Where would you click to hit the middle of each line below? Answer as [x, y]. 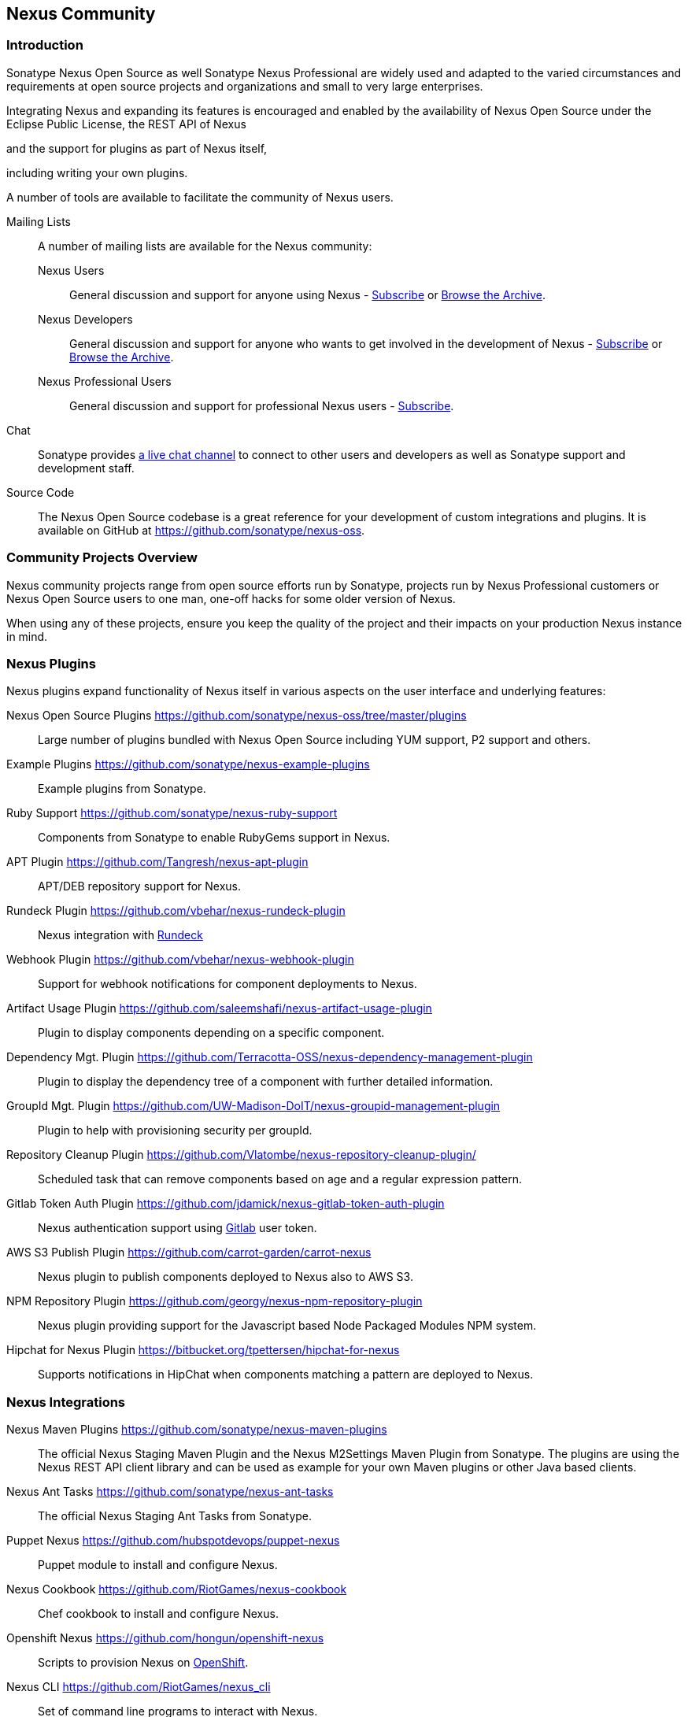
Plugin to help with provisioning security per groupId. [175, 1130]
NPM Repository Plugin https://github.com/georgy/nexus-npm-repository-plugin [215, 1301]
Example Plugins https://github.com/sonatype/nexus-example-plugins [188, 764]
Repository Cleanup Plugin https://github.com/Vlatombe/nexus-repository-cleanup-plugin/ [241, 1155]
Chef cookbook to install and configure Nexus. [158, 1614]
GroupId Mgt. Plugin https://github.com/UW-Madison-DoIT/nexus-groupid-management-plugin [253, 1106]
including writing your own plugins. [97, 172]
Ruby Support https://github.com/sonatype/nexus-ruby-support [172, 813]
